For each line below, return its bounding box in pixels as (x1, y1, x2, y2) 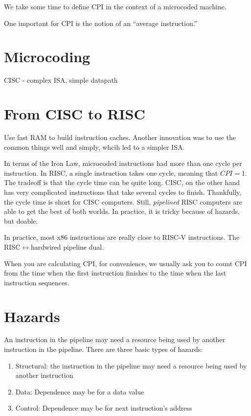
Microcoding (4, 46, 91, 67)
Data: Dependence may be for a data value (15, 386, 144, 396)
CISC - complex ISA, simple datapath (4, 75, 118, 85)
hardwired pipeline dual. (30, 241, 104, 252)
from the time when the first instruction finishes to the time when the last (4, 268, 227, 278)
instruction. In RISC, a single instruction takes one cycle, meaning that (4, 167, 218, 178)
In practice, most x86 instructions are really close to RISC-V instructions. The (4, 232, 240, 242)
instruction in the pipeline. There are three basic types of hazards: (4, 344, 203, 354)
